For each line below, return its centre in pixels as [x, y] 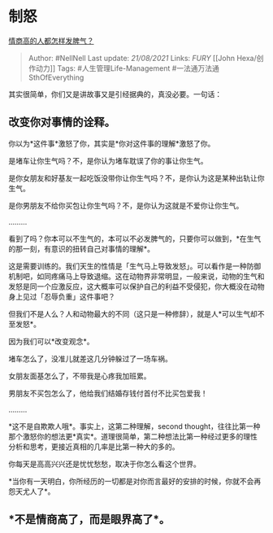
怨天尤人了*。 [32, 491]
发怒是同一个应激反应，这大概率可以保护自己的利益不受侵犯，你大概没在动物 [136, 286]
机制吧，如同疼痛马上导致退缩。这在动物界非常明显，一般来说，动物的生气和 [136, 276]
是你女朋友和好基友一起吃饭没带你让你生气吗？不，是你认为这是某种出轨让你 [136, 178]
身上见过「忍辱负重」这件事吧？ [62, 296]
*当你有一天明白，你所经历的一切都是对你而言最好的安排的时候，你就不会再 [135, 481]
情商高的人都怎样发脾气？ [51, 41]
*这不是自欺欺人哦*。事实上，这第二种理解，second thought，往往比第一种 [134, 426]
